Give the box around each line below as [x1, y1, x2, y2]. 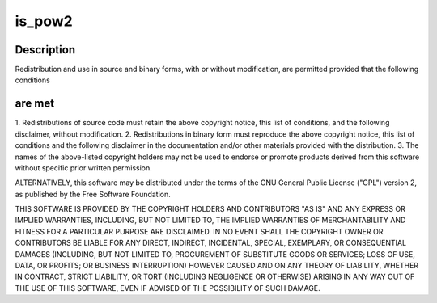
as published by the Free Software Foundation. [15, 189, 172, 199]
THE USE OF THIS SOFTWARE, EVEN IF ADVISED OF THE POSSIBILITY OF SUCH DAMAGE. [15, 283, 321, 292]
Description [15, 43, 76, 57]
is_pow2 [15, 12, 73, 30]
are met [15, 97, 55, 111]
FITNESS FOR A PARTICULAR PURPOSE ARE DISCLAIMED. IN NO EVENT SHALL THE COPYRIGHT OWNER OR [15, 226, 384, 236]
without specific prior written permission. [15, 162, 153, 173]
